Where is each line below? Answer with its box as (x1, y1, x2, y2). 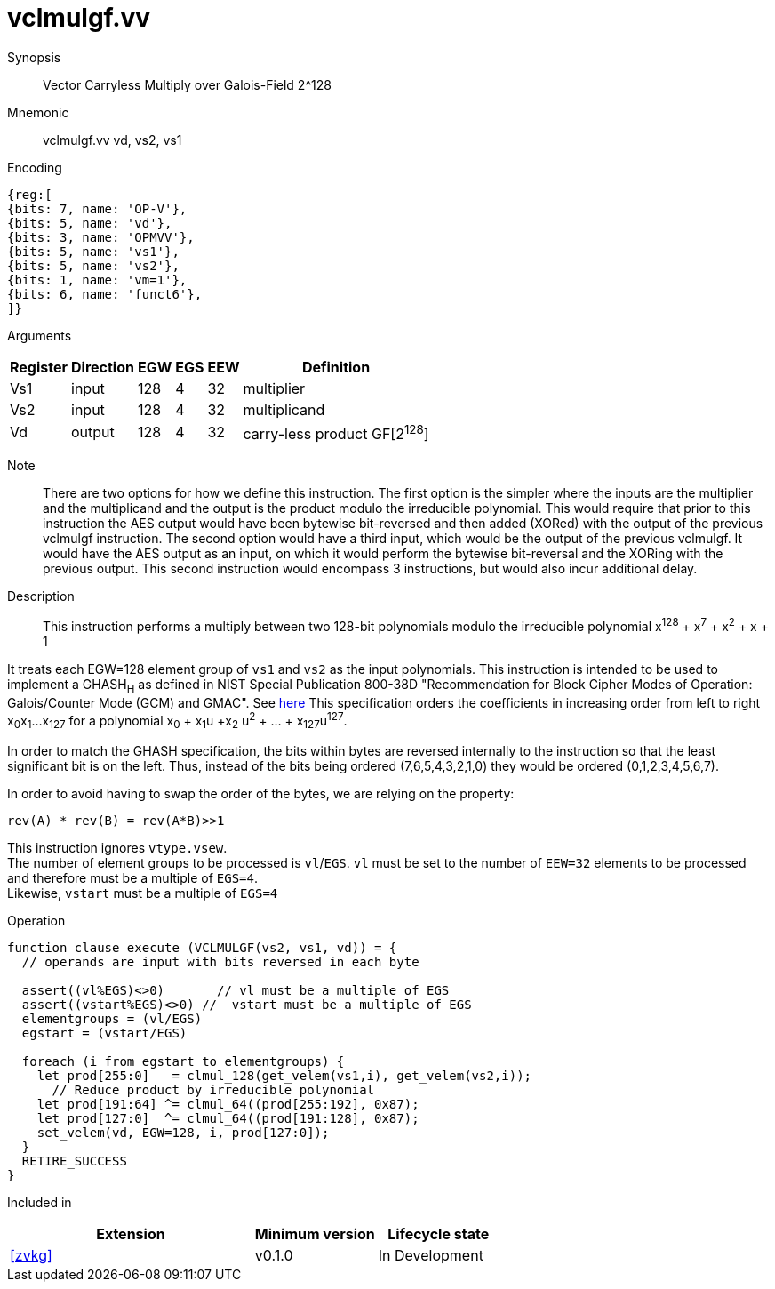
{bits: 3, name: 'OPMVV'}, (7, 229, 195, 244)
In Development (378, 1245, 483, 1264)
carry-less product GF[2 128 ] (243, 421, 429, 444)
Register (10, 357, 68, 376)
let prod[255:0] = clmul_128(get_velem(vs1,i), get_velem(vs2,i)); (36, 1068, 532, 1083)
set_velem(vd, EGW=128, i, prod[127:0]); (36, 1125, 330, 1140)
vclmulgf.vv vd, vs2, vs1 (43, 132, 182, 148)
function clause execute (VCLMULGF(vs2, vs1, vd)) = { (7, 940, 397, 955)
